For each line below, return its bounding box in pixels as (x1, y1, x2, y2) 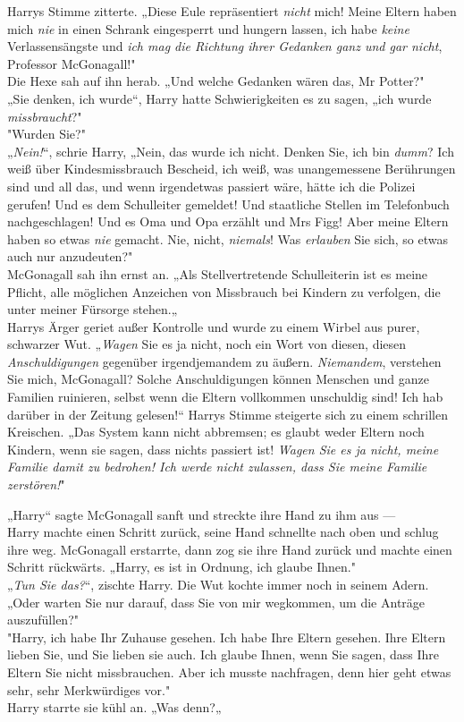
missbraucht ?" (7, 106, 82, 125)
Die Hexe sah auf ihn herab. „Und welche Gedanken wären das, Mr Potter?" (7, 72, 425, 90)
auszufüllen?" (7, 610, 79, 629)
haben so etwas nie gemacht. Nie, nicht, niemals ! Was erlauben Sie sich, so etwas (7, 229, 448, 248)
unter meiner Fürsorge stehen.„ (7, 300, 178, 319)
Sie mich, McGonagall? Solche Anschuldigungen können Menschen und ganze (7, 369, 429, 388)
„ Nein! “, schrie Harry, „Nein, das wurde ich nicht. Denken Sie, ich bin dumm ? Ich (7, 141, 454, 160)
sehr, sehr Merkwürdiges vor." (7, 680, 171, 699)
